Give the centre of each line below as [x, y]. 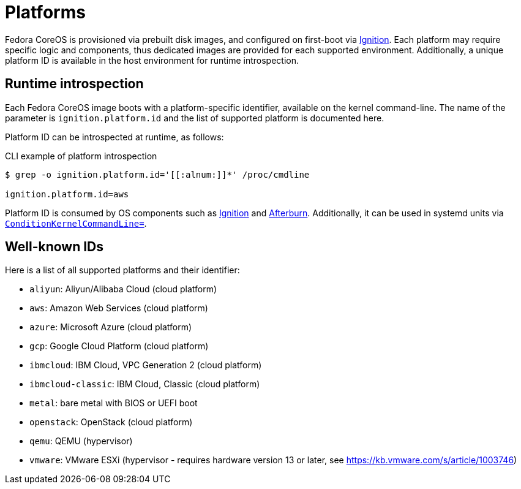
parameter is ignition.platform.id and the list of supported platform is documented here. [195, 118]
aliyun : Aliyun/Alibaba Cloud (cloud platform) [123, 289]
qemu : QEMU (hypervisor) [81, 441]
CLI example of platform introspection [81, 156]
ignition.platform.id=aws [67, 194]
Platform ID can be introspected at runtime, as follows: [114, 137]
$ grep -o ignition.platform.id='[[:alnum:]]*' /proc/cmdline [157, 174]
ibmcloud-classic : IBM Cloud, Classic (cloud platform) [145, 384]
